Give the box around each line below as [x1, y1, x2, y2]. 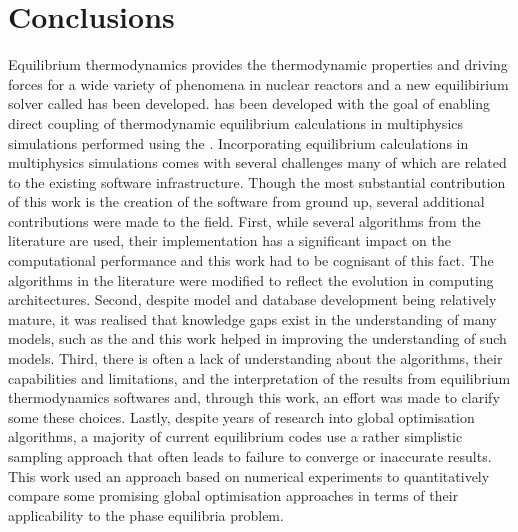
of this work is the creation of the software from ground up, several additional [8, 191, 485, 212]
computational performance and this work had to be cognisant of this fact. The [8, 250, 494, 271]
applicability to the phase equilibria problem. [8, 504, 284, 525]
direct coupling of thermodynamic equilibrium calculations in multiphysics [8, 112, 464, 133]
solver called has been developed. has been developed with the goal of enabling [8, 93, 491, 114]
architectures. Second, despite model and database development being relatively [8, 289, 497, 310]
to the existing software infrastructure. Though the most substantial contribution [8, 171, 506, 192]
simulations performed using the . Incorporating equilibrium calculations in [8, 132, 469, 153]
